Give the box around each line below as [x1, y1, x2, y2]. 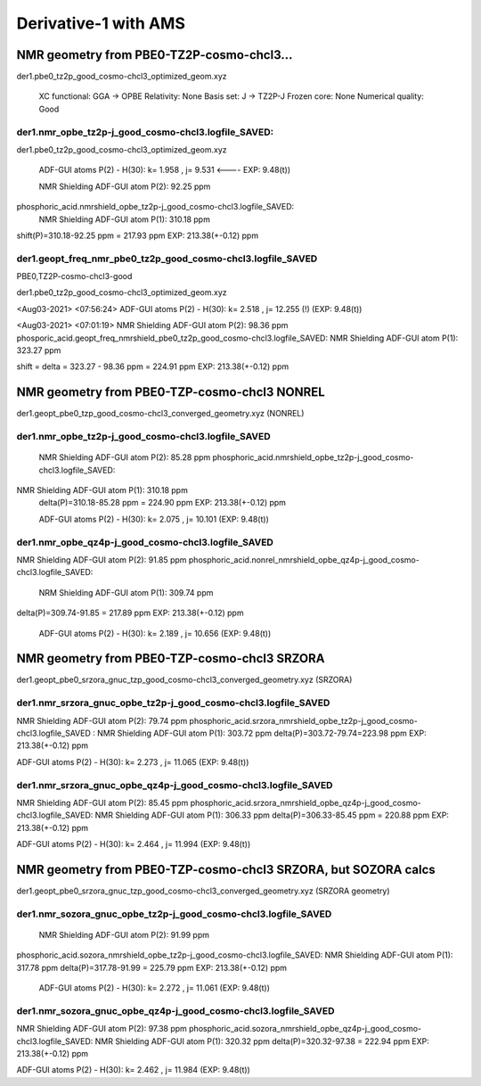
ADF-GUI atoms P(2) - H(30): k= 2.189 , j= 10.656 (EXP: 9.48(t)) [38, 628, 272, 638]
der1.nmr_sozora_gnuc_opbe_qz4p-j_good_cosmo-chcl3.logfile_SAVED [16, 1004, 335, 1016]
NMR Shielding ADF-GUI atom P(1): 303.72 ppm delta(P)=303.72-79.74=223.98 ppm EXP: [96, 728, 427, 738]
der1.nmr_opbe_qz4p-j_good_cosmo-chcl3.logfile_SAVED [16, 536, 273, 548]
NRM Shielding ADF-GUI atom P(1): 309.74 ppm [38, 587, 214, 597]
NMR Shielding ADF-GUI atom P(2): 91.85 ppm [16, 554, 187, 565]
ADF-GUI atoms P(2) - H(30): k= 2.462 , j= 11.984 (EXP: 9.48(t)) [16, 1065, 251, 1075]
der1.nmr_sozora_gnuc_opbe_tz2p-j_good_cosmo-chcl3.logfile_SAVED [16, 908, 332, 920]
